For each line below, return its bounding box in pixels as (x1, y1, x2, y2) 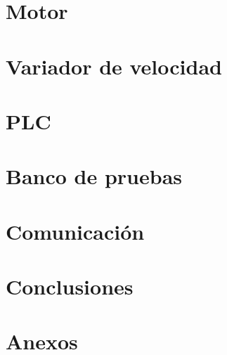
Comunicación (6, 217, 145, 245)
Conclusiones (6, 272, 134, 301)
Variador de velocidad (6, 51, 222, 80)
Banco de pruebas (6, 162, 183, 191)
